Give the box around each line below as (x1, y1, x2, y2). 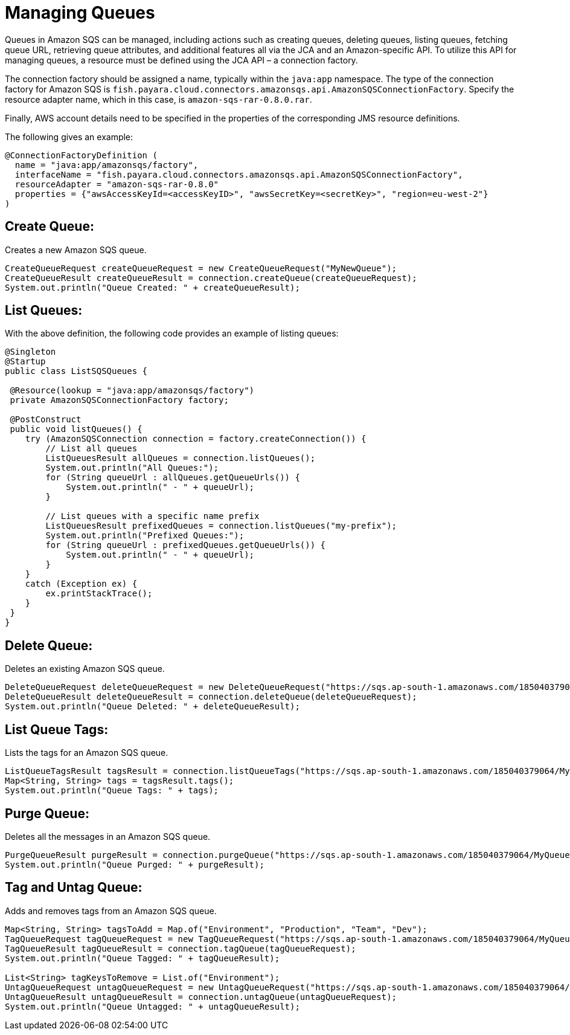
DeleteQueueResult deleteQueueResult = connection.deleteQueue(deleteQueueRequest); (5, 692, 417, 702)
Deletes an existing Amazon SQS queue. (5, 663, 165, 674)
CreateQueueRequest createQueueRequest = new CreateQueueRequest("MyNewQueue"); (5, 263, 397, 273)
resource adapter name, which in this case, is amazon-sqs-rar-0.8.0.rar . (5, 94, 312, 105)
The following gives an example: (5, 131, 133, 142)
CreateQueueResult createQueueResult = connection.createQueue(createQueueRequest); (5, 272, 417, 283)
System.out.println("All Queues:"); (45, 463, 219, 473)
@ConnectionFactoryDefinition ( (5, 150, 158, 160)
